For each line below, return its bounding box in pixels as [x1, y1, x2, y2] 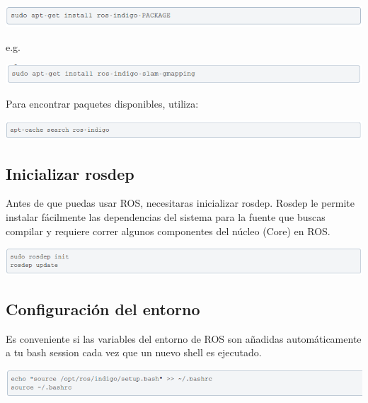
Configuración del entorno [6, 297, 200, 319]
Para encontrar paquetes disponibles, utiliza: [6, 96, 199, 110]
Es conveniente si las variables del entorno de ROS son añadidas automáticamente [6, 331, 362, 346]
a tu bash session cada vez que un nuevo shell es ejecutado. [6, 345, 262, 360]
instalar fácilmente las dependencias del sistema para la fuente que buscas [6, 210, 326, 225]
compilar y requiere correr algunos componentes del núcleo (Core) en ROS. [6, 223, 330, 238]
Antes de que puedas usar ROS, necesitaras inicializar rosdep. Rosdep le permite [6, 195, 355, 210]
